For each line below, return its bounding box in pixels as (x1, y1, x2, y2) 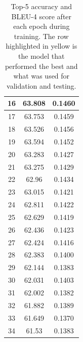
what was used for (13, 70, 70, 81)
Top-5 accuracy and (11, 1, 72, 11)
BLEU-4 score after (11, 11, 72, 21)
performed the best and (5, 60, 78, 71)
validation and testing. (7, 80, 76, 91)
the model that (18, 50, 65, 61)
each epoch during (13, 21, 70, 31)
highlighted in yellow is (6, 41, 77, 51)
